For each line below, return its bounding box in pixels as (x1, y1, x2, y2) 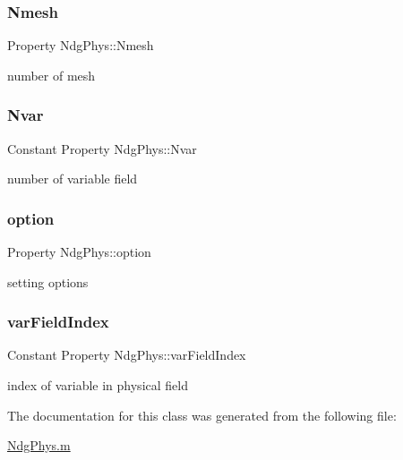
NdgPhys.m (7, 436, 71, 455)
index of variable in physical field (7, 376, 188, 395)
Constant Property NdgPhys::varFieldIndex (7, 345, 246, 364)
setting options (7, 272, 89, 291)
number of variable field (7, 169, 138, 188)
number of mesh (7, 65, 96, 84)
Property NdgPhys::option (7, 243, 151, 261)
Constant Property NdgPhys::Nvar (7, 139, 197, 158)
